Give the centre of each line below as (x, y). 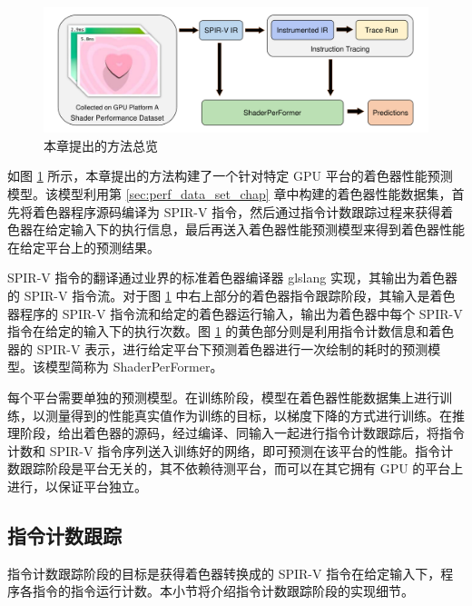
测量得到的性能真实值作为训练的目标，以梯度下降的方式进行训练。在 (248, 415)
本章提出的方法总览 (101, 145)
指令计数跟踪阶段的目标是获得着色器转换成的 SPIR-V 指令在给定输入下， (224, 573)
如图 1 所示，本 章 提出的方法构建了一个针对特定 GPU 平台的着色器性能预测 (230, 176)
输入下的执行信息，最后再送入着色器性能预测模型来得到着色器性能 (267, 229)
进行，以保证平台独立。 (77, 486)
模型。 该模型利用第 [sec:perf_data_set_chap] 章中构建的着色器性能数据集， (230, 194)
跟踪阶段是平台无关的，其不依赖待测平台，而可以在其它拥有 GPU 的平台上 (241, 468)
